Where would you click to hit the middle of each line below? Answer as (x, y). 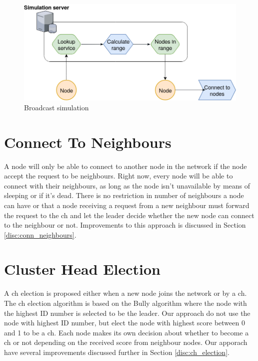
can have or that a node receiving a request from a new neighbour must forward (127, 205)
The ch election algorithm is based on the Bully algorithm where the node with (125, 303)
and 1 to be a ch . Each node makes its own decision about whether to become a (126, 332)
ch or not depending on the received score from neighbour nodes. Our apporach (126, 342)
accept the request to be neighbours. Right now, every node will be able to (118, 176)
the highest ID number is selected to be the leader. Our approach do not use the (127, 313)
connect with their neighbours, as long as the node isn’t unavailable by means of (127, 185)
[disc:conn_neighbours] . (40, 234)
